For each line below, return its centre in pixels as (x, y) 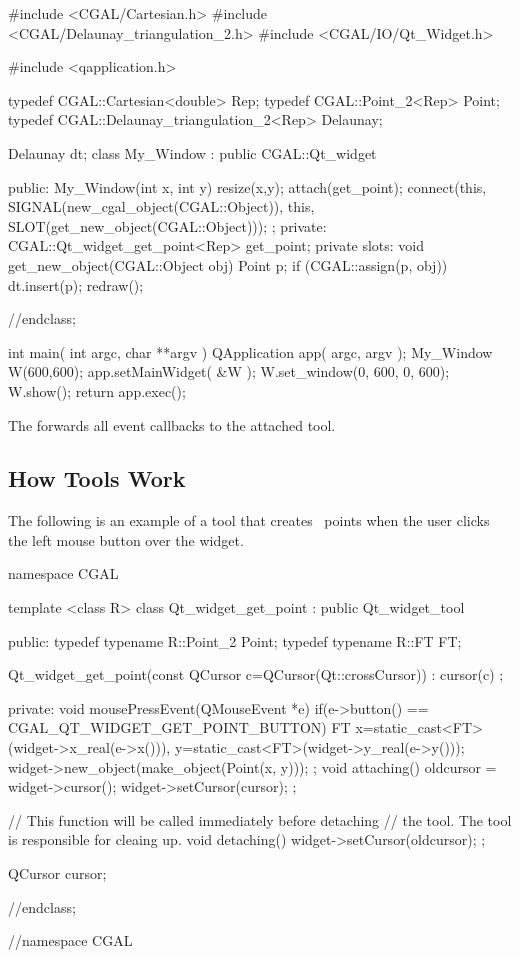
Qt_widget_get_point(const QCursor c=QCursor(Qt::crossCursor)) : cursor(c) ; (256, 674)
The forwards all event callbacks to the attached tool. (172, 424)
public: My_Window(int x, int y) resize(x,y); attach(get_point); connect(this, (247, 186)
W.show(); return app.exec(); (97, 390)
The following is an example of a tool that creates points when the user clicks (249, 520)
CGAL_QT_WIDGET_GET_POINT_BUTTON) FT (179, 727)
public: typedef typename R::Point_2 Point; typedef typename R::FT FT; (235, 640)
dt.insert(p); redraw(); (76, 284)
